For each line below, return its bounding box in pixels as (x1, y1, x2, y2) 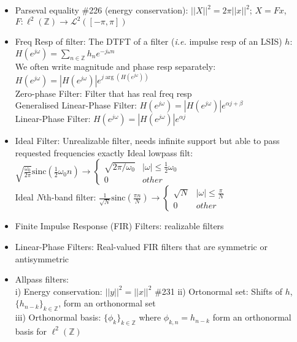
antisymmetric (15, 252, 69, 265)
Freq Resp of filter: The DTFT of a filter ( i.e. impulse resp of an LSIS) (15, 35, 282, 48)
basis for (15, 324, 47, 337)
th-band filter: (43, 191, 96, 203)
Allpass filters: (15, 273, 69, 286)
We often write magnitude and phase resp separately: (15, 60, 216, 73)
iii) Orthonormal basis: (15, 311, 101, 324)
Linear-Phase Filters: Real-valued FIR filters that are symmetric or (15, 240, 268, 253)
